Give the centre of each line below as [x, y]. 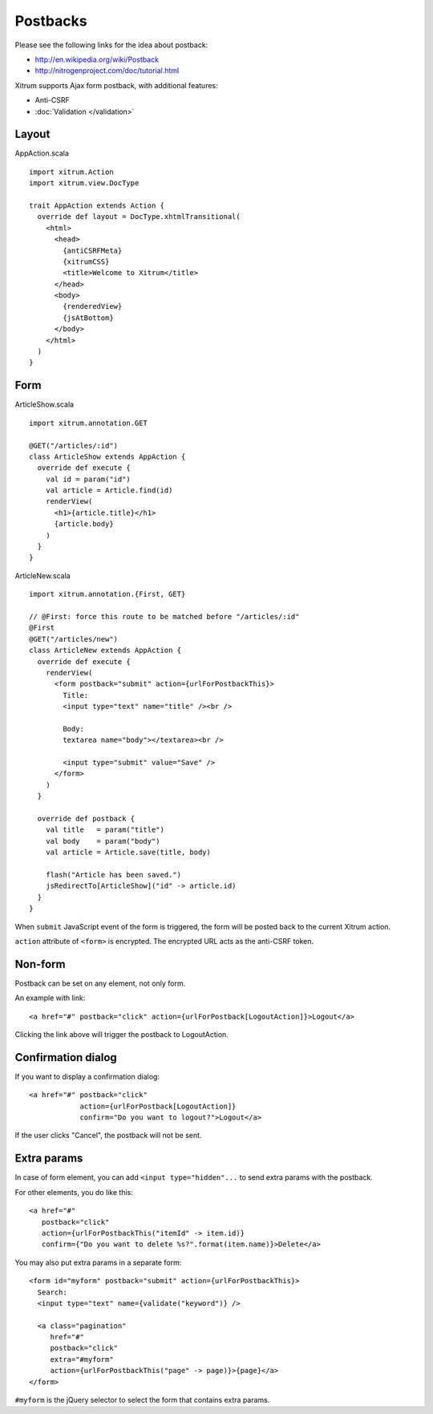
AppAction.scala [42, 153]
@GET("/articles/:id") [74, 446]
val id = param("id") [88, 479]
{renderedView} [93, 306]
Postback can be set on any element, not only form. [100, 983]
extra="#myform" [82, 1359]
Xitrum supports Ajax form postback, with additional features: [116, 85]
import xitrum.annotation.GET [89, 423]
